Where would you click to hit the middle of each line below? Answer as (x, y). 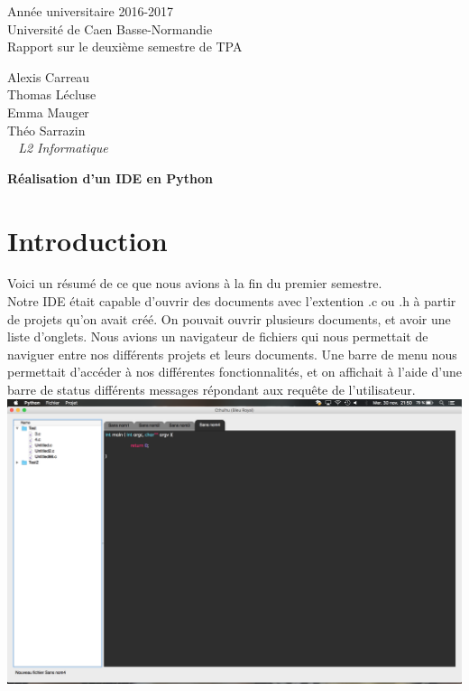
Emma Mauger (48, 112)
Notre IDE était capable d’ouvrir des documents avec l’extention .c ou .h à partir (232, 301)
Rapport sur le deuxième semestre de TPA (125, 47)
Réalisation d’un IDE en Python (110, 177)
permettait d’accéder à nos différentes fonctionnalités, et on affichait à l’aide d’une (234, 372)
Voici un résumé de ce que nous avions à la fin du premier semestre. (195, 283)
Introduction (87, 240)
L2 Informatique (63, 148)
